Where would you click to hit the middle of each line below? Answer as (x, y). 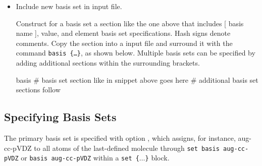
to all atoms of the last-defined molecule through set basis (127, 148)
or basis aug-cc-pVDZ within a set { (80, 158)
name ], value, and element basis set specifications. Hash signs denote (123, 33)
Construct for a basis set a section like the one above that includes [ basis (130, 23)
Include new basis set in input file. (69, 6)
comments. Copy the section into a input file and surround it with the (124, 43)
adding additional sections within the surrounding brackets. (108, 63)
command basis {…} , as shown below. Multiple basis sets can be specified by (136, 53)
